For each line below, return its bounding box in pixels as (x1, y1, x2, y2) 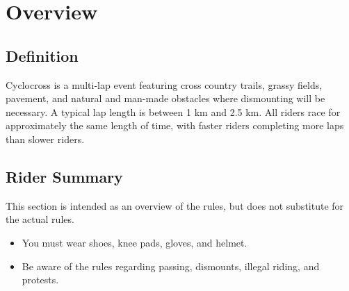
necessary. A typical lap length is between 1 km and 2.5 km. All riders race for (6, 104, 341, 119)
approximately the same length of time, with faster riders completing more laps (6, 118, 344, 133)
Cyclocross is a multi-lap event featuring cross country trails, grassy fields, (6, 77, 323, 92)
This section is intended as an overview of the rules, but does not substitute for (6, 198, 344, 213)
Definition (6, 44, 79, 66)
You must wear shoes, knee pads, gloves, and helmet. (22, 235, 247, 249)
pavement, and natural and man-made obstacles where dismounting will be (6, 91, 325, 106)
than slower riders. (6, 131, 85, 146)
